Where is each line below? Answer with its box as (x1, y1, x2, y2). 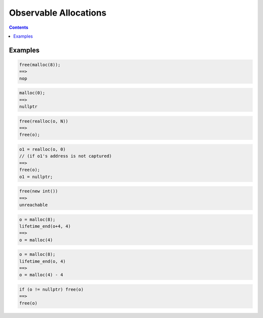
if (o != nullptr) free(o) (19, 287, 84, 293)
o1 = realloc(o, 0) (19, 147, 66, 152)
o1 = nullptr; (19, 174, 53, 179)
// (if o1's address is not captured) (19, 153, 112, 159)
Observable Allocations (9, 7, 107, 18)
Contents (9, 24, 29, 30)
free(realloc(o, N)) (19, 118, 68, 124)
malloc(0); (19, 90, 45, 96)
